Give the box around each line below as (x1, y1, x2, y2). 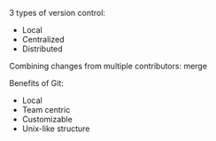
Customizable (21, 114, 73, 124)
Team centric (21, 105, 71, 114)
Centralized (21, 35, 65, 44)
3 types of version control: (9, 8, 106, 18)
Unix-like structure (21, 123, 90, 134)
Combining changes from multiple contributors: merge (9, 61, 208, 71)
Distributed (21, 43, 64, 54)
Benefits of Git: (9, 78, 65, 88)
